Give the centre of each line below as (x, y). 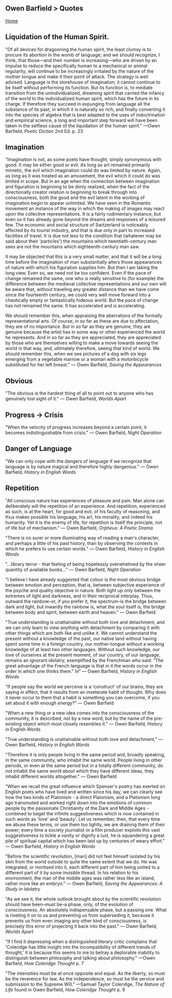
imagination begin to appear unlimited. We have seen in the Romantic (78, 203)
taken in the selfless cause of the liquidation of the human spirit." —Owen (83, 126)
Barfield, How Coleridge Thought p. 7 (45, 963)
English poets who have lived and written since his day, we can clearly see (84, 792)
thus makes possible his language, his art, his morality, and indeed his (79, 517)
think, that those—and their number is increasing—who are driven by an (81, 60)
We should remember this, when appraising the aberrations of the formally (84, 316)
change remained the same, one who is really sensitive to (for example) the (84, 279)
